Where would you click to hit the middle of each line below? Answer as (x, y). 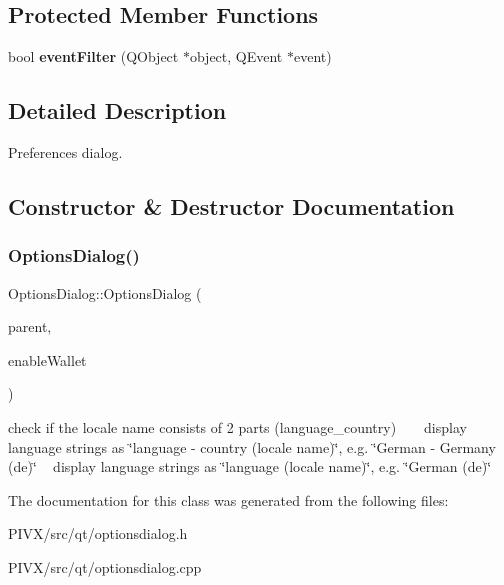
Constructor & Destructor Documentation (231, 205)
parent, (30, 326)
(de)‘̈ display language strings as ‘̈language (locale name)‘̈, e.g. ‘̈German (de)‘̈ (250, 466)
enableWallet (47, 359)
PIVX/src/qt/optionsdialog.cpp (105, 566)
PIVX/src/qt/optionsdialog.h (98, 533)
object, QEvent (236, 56)
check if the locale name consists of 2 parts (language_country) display (237, 426)
